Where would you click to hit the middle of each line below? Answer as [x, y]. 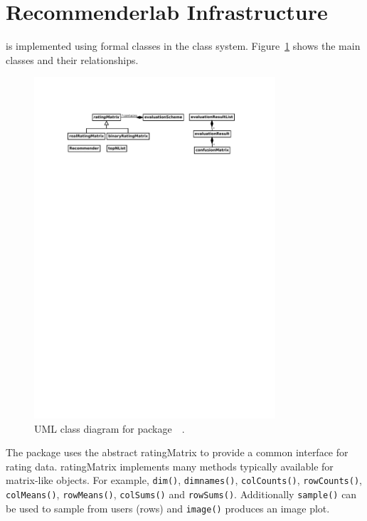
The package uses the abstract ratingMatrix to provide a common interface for [177, 452]
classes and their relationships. [72, 59]
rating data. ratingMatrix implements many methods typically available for [170, 466]
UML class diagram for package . [110, 428]
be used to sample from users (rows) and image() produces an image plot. [168, 508]
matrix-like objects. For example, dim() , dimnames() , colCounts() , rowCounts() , [184, 480]
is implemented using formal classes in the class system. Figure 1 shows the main [183, 46]
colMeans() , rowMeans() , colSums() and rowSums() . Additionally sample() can [181, 494]
